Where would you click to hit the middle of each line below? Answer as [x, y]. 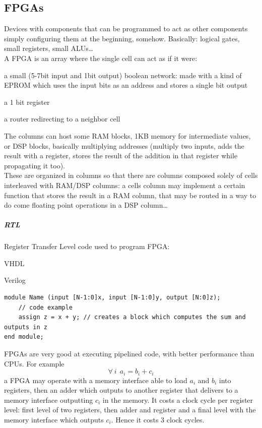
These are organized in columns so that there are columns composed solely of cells [131, 175]
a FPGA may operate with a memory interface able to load [96, 380]
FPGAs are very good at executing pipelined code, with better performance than [129, 354]
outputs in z [26, 327]
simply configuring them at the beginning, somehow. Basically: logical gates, [122, 38]
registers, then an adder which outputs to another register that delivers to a [121, 390]
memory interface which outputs [54, 420]
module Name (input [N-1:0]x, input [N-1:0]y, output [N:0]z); [112, 298]
